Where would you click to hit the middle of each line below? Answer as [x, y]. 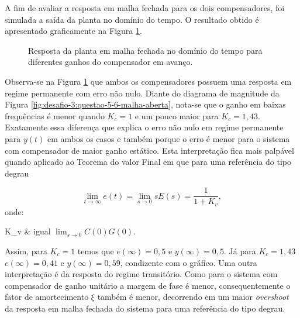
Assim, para [26, 251]
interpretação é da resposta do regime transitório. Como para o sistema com [141, 274]
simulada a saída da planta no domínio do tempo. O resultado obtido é [132, 19]
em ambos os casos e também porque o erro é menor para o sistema [169, 138]
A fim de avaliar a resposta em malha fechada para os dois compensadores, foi [145, 8]
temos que [96, 251]
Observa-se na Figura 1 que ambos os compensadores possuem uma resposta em [148, 81]
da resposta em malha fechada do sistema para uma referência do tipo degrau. [145, 308]
